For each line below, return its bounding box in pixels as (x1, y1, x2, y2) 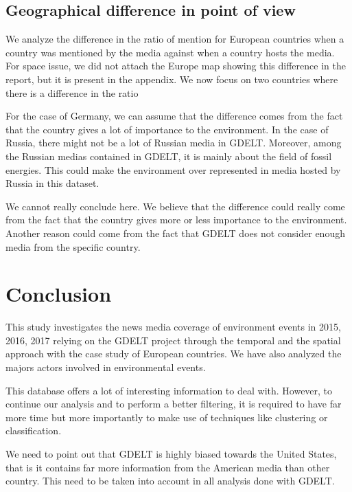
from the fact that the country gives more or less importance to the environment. (5, 212, 347, 227)
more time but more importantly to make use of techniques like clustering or (5, 410, 328, 424)
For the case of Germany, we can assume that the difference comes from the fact (5, 109, 343, 123)
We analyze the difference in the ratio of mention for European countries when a (5, 32, 344, 46)
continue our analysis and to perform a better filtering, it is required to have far (5, 396, 342, 411)
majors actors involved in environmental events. (5, 360, 206, 374)
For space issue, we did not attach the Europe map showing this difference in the (5, 58, 346, 73)
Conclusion (5, 280, 112, 308)
